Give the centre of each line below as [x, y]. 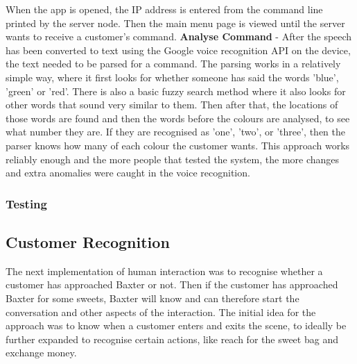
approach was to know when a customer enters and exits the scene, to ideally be [176, 325]
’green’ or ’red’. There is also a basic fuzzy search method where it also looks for [176, 91]
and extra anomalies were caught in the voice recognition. [128, 173]
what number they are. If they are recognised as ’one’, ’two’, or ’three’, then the [175, 132]
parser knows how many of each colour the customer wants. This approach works [178, 145]
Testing [26, 203]
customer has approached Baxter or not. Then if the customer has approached [172, 284]
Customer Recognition [88, 241]
